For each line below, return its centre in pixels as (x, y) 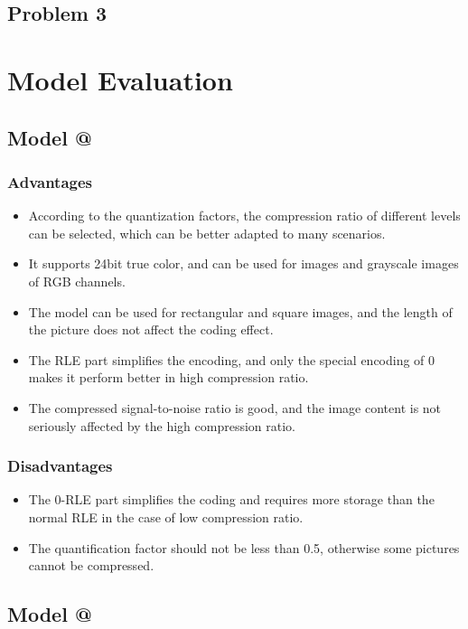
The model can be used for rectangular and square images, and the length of (240, 311)
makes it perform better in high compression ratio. (168, 377)
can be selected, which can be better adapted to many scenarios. (207, 233)
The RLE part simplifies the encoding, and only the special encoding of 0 (232, 359)
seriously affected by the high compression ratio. (162, 425)
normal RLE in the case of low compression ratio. (166, 516)
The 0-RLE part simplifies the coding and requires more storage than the (231, 499)
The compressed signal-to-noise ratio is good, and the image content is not (235, 407)
